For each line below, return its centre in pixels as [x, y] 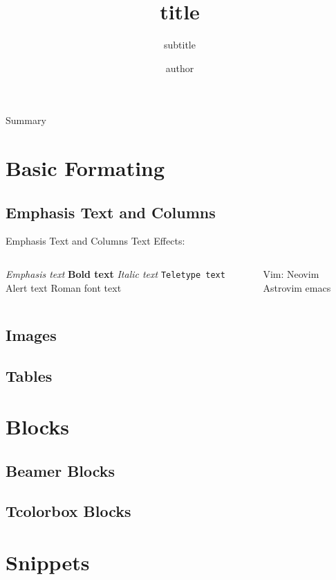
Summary [26, 120]
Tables [29, 375]
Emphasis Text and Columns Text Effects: [95, 241]
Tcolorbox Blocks [68, 511]
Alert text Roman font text [64, 287]
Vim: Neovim [291, 274]
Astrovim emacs [297, 287]
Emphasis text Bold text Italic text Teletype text [115, 274]
